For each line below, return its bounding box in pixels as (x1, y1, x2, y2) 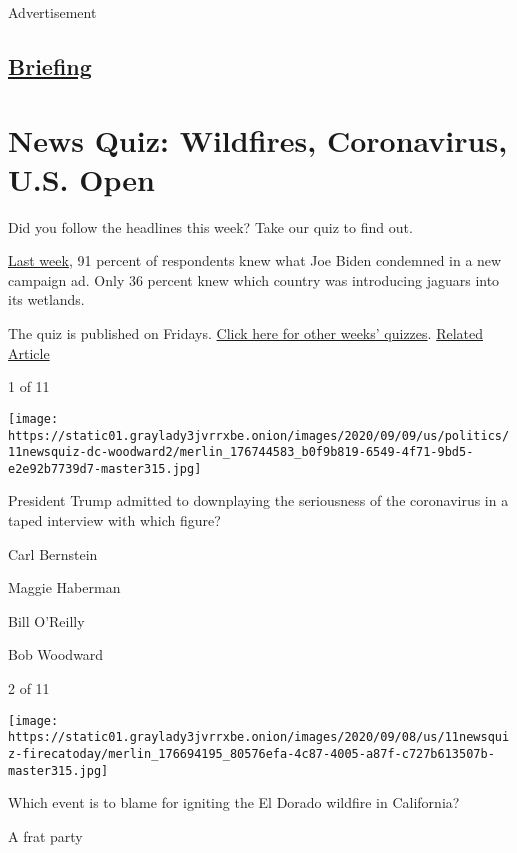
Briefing (8, 50, 92, 81)
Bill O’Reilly (8, 610, 85, 631)
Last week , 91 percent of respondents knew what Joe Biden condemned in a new (8, 250, 502, 271)
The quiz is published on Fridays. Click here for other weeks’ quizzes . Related (8, 323, 483, 344)
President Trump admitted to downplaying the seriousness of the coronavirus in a (8, 490, 509, 511)
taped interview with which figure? (8, 510, 221, 531)
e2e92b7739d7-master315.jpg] (8, 461, 202, 476)
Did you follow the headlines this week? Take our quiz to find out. (8, 216, 413, 237)
